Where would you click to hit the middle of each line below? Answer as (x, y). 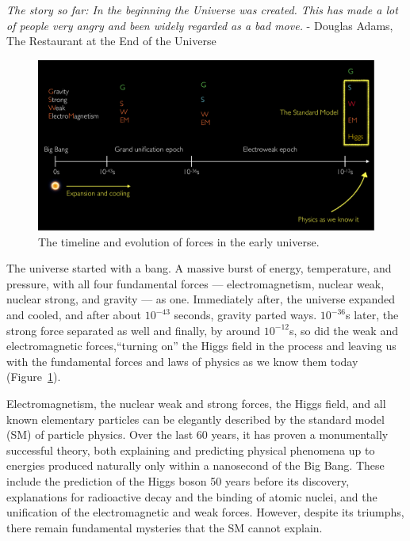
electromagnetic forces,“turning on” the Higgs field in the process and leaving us (201, 346)
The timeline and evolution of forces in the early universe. (179, 241)
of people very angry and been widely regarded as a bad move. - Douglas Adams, (200, 25)
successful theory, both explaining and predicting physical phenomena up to (191, 450)
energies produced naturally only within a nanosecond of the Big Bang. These (195, 465)
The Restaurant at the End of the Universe (111, 41)
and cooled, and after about (74, 315)
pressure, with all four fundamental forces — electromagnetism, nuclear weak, (195, 283)
